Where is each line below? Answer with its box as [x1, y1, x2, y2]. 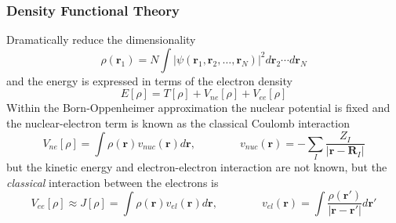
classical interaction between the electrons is [6, 174, 219, 190]
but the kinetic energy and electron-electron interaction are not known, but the [6, 158, 387, 174]
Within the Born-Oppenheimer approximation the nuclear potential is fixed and [6, 99, 391, 116]
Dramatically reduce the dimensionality [6, 31, 196, 48]
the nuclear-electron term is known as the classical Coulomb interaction [6, 115, 350, 131]
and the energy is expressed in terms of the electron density [6, 72, 292, 88]
